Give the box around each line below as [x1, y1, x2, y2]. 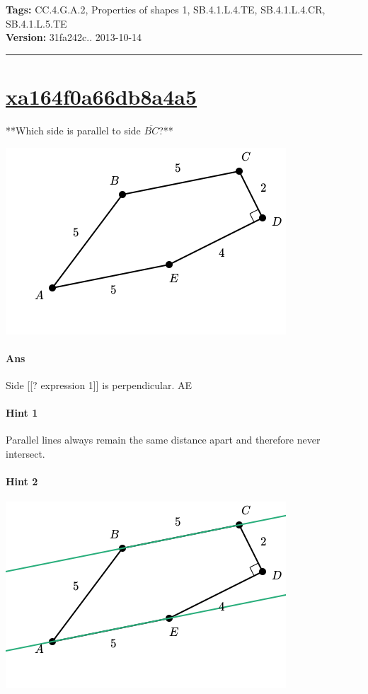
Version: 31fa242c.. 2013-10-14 [6, 30, 142, 45]
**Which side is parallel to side [6, 122, 141, 137]
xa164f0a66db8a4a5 [6, 81, 197, 110]
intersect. [6, 446, 45, 461]
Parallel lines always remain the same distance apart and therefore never [6, 432, 321, 447]
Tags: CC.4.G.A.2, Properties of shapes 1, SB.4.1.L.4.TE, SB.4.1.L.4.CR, [6, 2, 326, 16]
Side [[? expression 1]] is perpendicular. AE [6, 377, 192, 392]
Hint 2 [6, 474, 38, 489]
